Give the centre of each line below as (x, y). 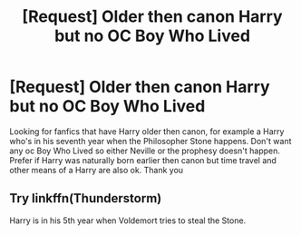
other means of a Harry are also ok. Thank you (97, 170)
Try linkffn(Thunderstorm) (86, 198)
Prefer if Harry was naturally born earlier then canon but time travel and (143, 160)
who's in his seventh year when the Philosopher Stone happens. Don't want (150, 141)
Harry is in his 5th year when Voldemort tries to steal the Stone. (128, 220)
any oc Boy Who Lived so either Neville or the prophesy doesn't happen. (145, 151)
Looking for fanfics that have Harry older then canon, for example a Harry (147, 131)
